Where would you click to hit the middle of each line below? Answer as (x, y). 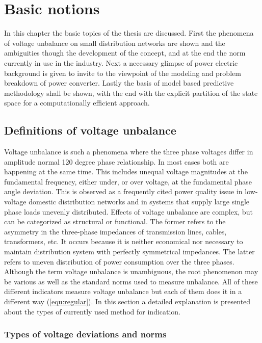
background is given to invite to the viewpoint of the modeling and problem (123, 73)
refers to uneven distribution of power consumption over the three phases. (119, 261)
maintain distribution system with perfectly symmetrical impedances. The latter (129, 252)
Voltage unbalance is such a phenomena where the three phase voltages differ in (129, 152)
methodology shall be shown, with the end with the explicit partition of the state (131, 93)
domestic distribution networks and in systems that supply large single (139, 202)
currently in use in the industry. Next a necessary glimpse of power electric (121, 62)
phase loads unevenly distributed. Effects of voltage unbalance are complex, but (128, 211)
